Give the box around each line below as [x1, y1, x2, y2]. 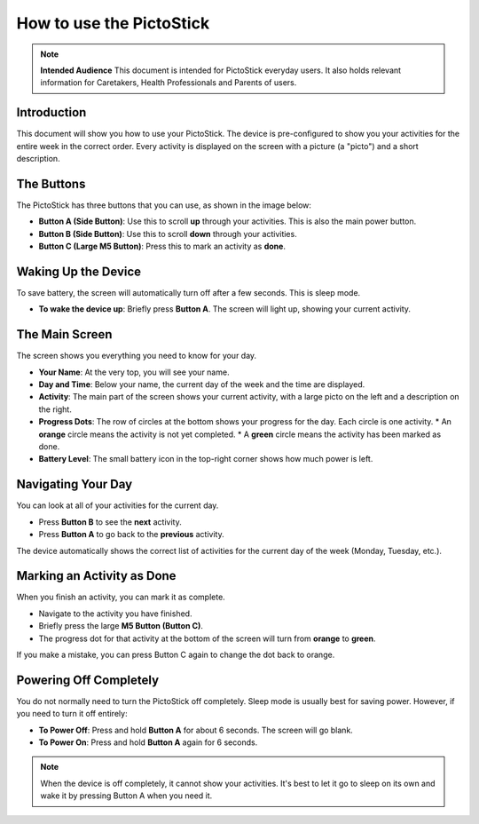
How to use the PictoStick [16, 13, 210, 33]
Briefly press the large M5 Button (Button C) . [38, 621, 204, 631]
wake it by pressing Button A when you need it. [40, 790, 213, 801]
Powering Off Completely [16, 672, 160, 687]
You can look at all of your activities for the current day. [16, 500, 219, 511]
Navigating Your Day [16, 477, 133, 492]
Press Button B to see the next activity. [38, 516, 182, 527]
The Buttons [16, 176, 86, 191]
